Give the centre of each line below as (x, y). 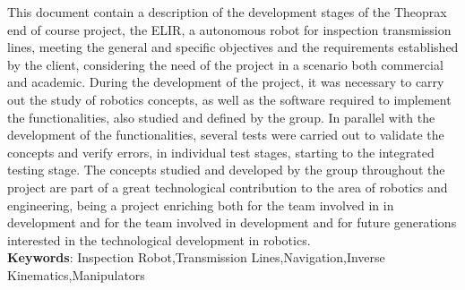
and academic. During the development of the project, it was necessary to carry (226, 82)
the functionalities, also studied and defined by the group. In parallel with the (221, 117)
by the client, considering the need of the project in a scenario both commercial (225, 64)
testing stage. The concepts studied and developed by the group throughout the (226, 170)
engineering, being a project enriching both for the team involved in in (201, 205)
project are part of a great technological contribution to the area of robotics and (228, 187)
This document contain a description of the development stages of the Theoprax (227, 12)
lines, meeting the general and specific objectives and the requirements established (233, 47)
